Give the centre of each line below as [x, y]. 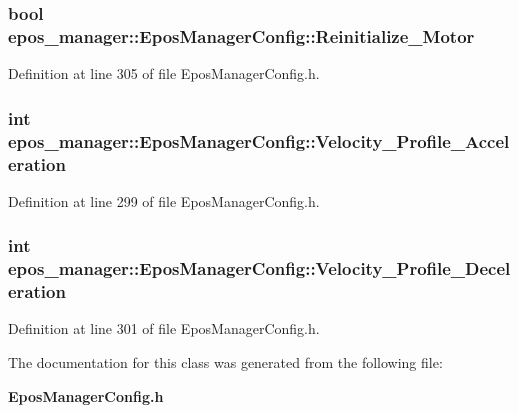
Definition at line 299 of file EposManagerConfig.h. [164, 200]
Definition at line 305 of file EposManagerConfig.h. [164, 73]
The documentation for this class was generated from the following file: [225, 362]
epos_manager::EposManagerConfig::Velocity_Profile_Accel [259, 140]
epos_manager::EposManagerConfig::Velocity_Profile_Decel [259, 268]
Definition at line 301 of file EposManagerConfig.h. [164, 328]
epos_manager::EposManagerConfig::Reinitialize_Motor [241, 35]
